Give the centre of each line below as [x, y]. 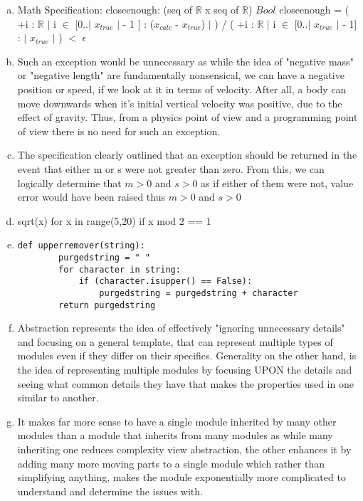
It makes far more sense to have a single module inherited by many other [177, 421]
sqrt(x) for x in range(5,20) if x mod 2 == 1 [114, 220]
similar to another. [58, 397]
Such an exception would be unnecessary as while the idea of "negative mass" [185, 61]
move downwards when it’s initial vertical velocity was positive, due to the [180, 103]
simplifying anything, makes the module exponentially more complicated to [181, 477]
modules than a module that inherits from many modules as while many [175, 435]
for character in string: [120, 269]
